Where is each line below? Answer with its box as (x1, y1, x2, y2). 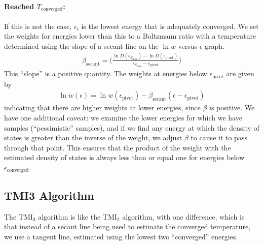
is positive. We (209, 102, 255, 113)
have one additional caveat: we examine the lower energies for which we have (4, 112, 242, 122)
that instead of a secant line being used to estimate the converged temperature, (4, 221, 251, 232)
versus (178, 40, 198, 51)
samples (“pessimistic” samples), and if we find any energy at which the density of (4, 122, 259, 133)
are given (226, 68, 254, 79)
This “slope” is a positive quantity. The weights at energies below (4, 68, 207, 79)
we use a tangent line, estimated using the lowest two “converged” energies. (4, 231, 238, 241)
